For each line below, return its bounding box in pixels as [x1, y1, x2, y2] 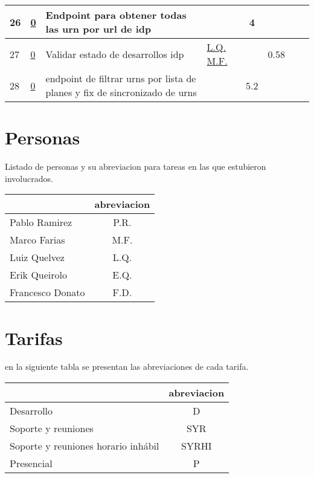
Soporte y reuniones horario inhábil [10, 439, 159, 453]
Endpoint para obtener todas [45, 8, 187, 22]
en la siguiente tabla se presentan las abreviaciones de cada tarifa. [5, 360, 249, 373]
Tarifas [5, 325, 63, 350]
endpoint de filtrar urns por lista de [45, 71, 196, 85]
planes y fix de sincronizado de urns [45, 85, 197, 99]
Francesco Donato [10, 285, 85, 300]
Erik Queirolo [10, 268, 68, 282]
